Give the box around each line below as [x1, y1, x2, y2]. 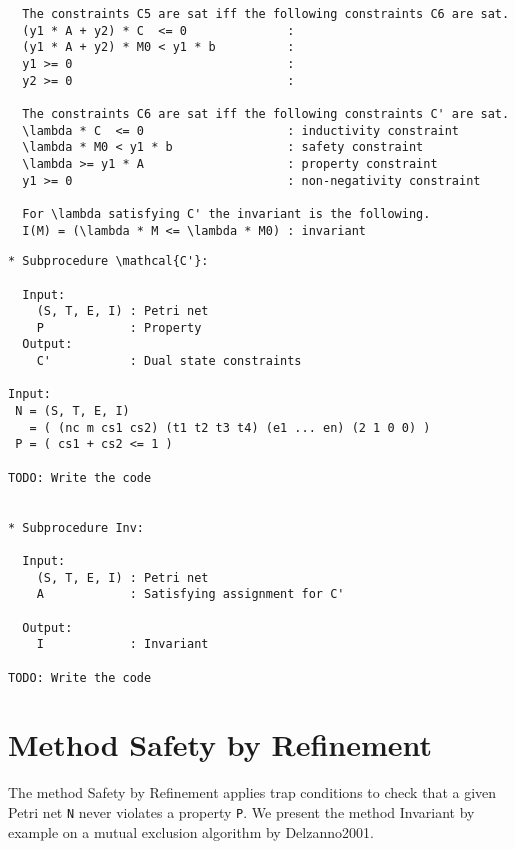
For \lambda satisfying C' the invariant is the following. [22, 206, 431, 221]
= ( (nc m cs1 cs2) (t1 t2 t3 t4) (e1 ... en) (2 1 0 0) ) [29, 420, 431, 435]
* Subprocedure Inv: [8, 520, 145, 535]
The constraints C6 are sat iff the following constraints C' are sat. [22, 106, 510, 121]
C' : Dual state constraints [36, 354, 302, 369]
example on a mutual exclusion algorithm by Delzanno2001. [8, 821, 374, 842]
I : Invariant [36, 637, 209, 652]
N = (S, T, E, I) [15, 404, 130, 419]
